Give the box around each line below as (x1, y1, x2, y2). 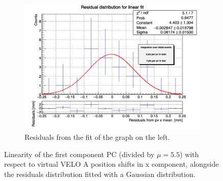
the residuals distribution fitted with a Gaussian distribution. (4, 168, 195, 179)
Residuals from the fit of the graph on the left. (24, 132, 170, 142)
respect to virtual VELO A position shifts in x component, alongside (4, 159, 219, 169)
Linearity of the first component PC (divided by (4, 148, 155, 159)
